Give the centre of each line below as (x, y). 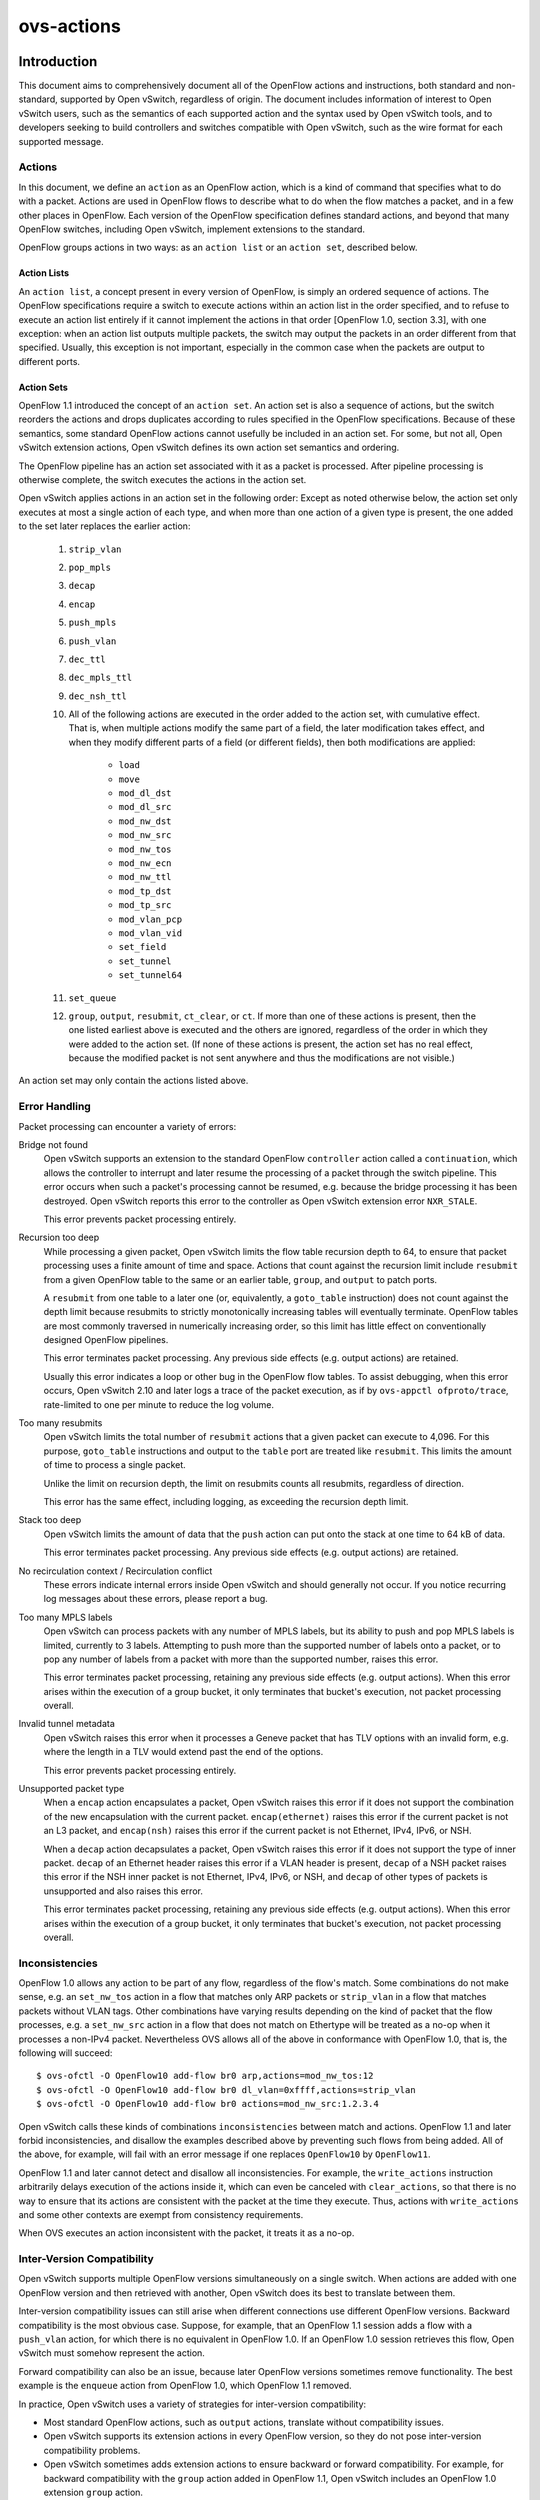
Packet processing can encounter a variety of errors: (127, 1126)
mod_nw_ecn (145, 863)
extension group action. (93, 2492)
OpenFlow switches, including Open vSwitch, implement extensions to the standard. (191, 229)
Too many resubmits (60, 1423)
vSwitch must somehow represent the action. (111, 2353)
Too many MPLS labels (65, 1617)
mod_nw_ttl (145, 877)
